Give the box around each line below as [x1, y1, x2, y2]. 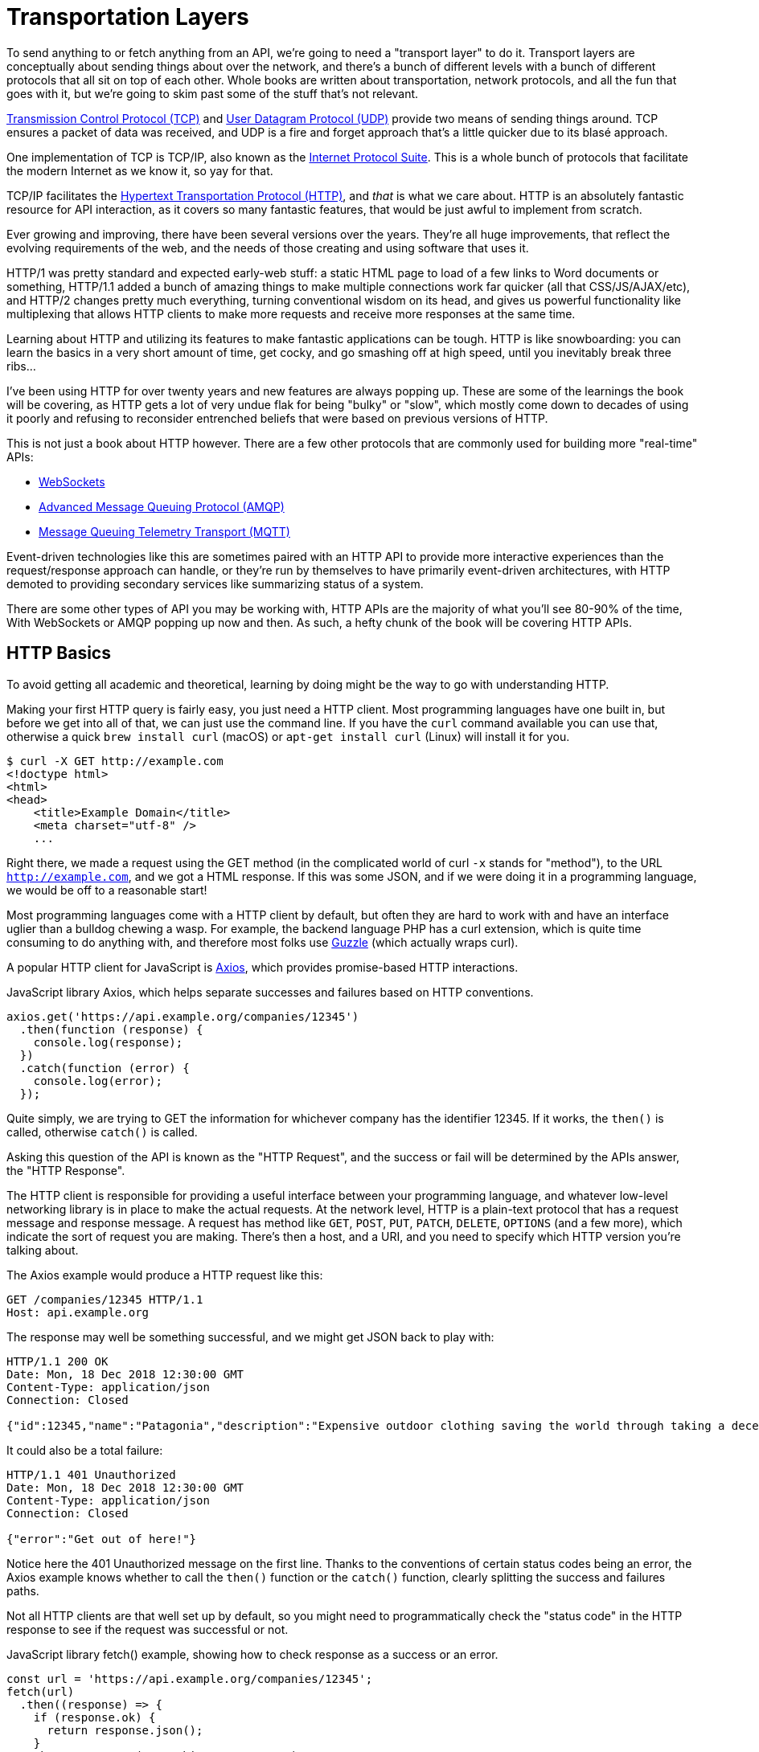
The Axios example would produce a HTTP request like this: [6, 1267, 323, 1282]
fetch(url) [6, 1684, 75, 1698]
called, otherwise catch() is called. [6, 1124, 198, 1139]
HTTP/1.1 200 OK [6, 1354, 109, 1368]
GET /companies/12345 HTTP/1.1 [6, 1292, 203, 1306]
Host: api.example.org [6, 1305, 150, 1319]
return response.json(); [47, 1723, 203, 1737]
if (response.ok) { [33, 1710, 156, 1724]
